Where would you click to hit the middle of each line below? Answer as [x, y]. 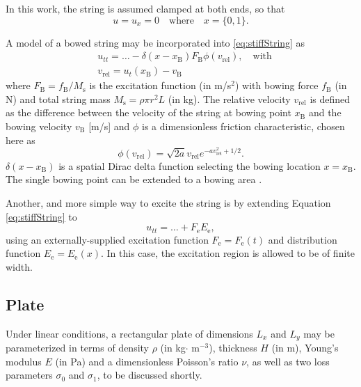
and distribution [303, 239]
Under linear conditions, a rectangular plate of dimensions [129, 333]
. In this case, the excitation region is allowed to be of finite [227, 253]
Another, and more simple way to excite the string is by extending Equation [168, 203]
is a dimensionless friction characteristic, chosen [243, 126]
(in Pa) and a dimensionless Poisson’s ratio [147, 361]
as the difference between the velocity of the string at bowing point [149, 112]
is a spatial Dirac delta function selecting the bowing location [190, 165]
